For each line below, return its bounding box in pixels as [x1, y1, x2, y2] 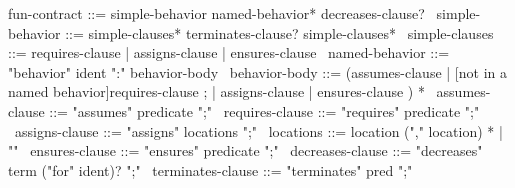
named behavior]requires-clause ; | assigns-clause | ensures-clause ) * [8, 81, 425, 102]
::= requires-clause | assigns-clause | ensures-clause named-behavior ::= [8, 42, 450, 63]
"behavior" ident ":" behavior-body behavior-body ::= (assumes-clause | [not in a [8, 61, 507, 82]
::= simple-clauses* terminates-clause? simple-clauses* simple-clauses [65, 22, 494, 43]
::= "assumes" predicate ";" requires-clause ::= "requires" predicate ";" [49, 100, 480, 121]
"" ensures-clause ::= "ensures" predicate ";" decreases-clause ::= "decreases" [8, 140, 483, 161]
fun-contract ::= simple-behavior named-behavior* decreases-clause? [8, 3, 425, 23]
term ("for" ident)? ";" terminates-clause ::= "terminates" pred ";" [8, 159, 413, 180]
